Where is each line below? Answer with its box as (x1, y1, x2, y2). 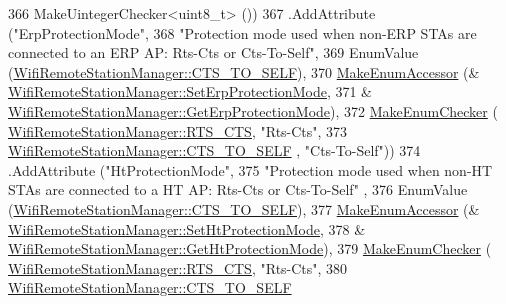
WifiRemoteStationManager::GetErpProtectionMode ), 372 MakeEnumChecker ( (8, 100, 498, 121)
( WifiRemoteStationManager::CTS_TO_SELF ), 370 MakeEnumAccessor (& (8, 61, 480, 82)
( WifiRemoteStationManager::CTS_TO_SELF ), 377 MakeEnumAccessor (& (8, 198, 480, 219)
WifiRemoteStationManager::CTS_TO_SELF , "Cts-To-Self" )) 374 (8, 140, 421, 161)
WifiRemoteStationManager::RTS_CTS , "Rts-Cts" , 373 (8, 120, 348, 141)
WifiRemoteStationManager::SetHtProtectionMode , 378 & (8, 218, 366, 239)
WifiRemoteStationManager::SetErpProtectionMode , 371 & (8, 81, 372, 102)
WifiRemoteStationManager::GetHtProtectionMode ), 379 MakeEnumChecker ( (8, 238, 492, 259)
